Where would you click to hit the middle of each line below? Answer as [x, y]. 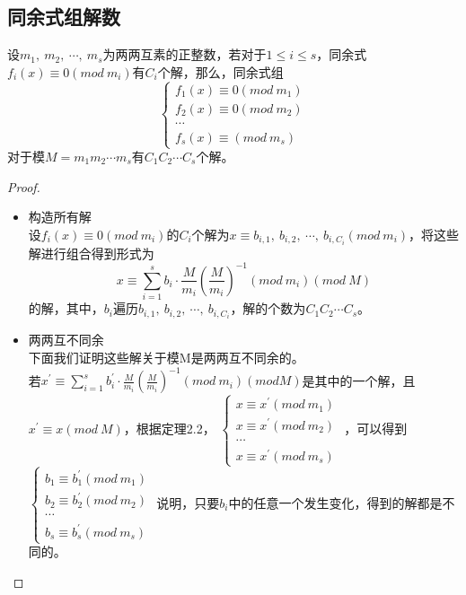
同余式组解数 [64, 17]
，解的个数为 [268, 308]
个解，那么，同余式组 [220, 71]
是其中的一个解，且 [359, 380]
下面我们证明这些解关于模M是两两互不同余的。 [166, 357]
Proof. [24, 186]
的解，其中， [66, 308]
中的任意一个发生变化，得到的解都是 [335, 503]
